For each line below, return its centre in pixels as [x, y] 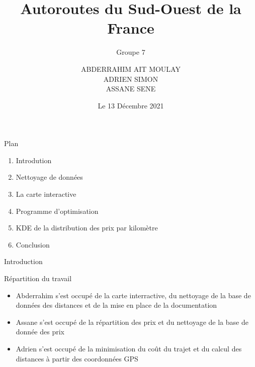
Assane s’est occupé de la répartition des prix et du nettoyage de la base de [132, 322]
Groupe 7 [131, 52]
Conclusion [33, 244]
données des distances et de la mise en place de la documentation [116, 305]
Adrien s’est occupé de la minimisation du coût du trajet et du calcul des [129, 348]
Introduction [23, 261]
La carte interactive [46, 194]
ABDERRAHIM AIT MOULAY [131, 69]
